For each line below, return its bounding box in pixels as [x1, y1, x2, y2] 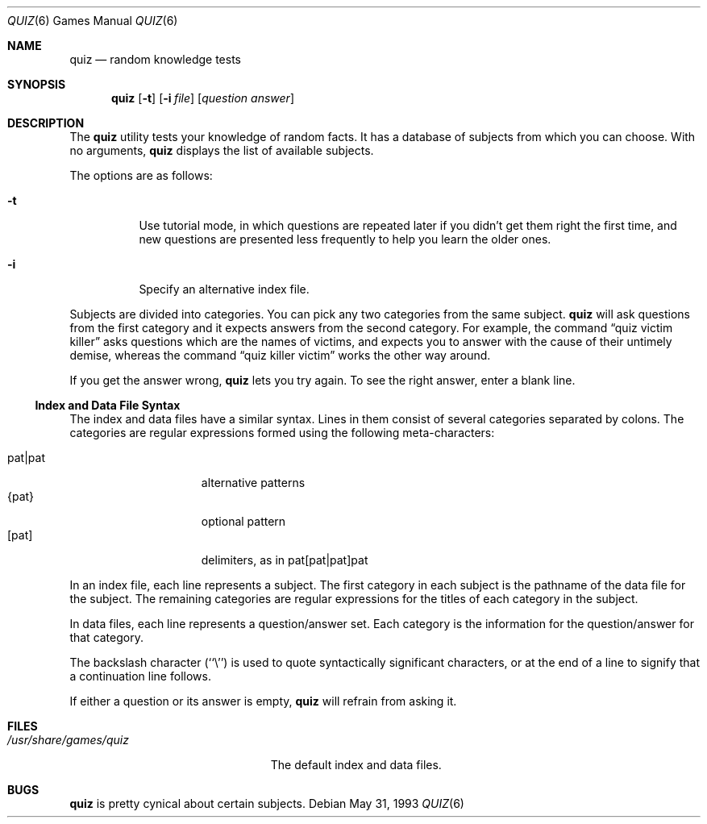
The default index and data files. [270, 758, 442, 772]
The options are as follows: [69, 169, 213, 182]
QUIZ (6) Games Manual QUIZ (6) [7, 14, 178, 27]
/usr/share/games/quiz [7, 733, 129, 747]
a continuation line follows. [69, 669, 211, 683]
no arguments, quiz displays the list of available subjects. [69, 144, 374, 157]
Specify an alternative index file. [139, 282, 310, 296]
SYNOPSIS [7, 77, 66, 91]
